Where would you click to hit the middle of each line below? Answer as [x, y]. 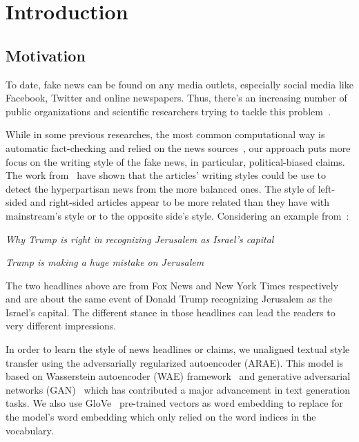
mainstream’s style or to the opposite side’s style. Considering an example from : [177, 215]
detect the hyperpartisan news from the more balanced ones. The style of [161, 188]
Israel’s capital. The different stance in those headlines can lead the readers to [171, 312]
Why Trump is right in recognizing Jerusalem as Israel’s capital [140, 239]
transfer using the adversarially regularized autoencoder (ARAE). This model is [175, 362]
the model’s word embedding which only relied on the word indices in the [161, 417]
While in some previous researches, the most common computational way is [165, 134]
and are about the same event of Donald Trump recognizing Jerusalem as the [169, 299]
